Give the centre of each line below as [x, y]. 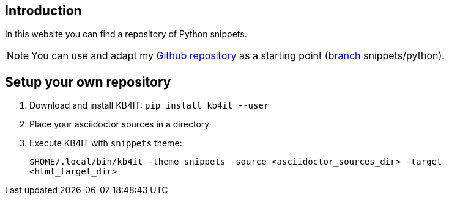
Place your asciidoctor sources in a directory [120, 124]
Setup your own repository [88, 82]
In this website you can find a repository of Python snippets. [126, 34]
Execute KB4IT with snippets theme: [106, 143]
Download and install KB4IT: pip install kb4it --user [149, 105]
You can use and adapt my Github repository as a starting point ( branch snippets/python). [238, 56]
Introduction [43, 11]
